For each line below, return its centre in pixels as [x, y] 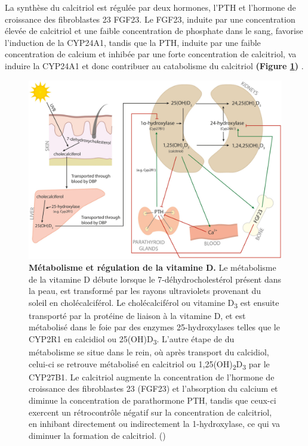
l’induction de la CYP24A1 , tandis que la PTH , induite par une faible [133, 42]
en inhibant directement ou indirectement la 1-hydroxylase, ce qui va [154, 424]
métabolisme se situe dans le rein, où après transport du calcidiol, [149, 352]
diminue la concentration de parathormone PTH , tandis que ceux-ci [153, 400]
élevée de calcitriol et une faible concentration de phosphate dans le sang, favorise [154, 31]
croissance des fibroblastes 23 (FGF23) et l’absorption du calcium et [153, 388]
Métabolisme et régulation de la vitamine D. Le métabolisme [153, 267]
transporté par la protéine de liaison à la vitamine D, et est [137, 315]
